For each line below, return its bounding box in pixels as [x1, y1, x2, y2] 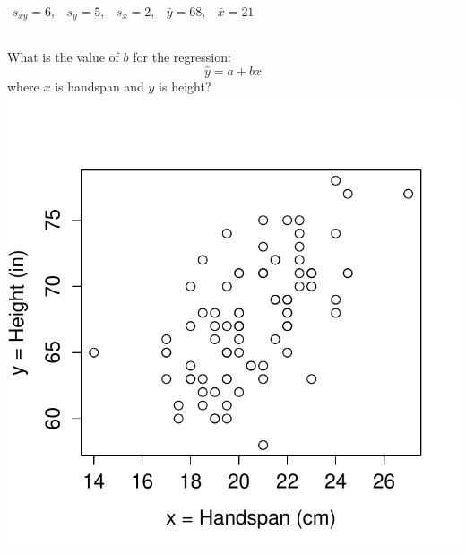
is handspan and [55, 77, 144, 96]
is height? [159, 77, 211, 96]
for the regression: [133, 48, 231, 66]
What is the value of [7, 48, 119, 66]
